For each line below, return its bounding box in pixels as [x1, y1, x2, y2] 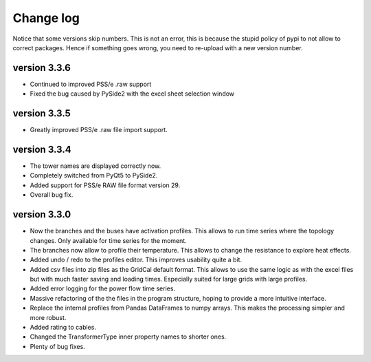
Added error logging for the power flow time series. [30, 284, 175, 292]
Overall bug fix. [30, 191, 74, 199]
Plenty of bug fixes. [30, 342, 85, 350]
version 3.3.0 [12, 209, 71, 220]
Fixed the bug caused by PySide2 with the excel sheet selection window [30, 89, 235, 98]
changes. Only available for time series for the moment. [30, 236, 187, 244]
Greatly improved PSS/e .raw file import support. [30, 126, 168, 134]
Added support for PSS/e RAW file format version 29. [30, 181, 181, 189]
